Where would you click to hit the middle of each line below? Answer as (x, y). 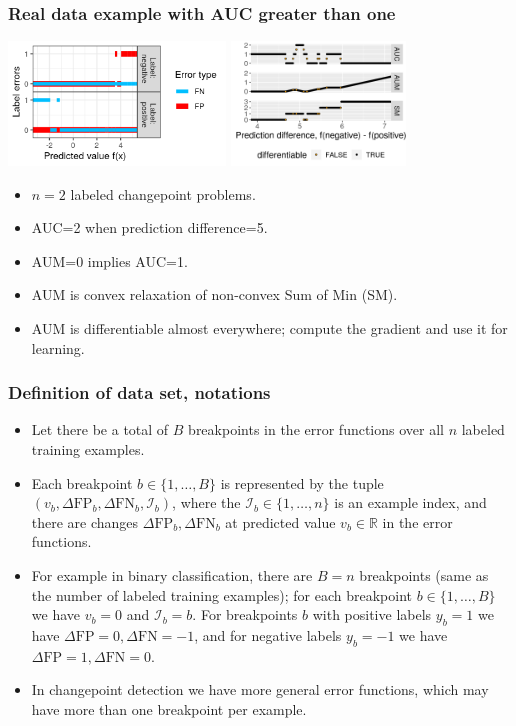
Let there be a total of (100, 429)
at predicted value (280, 521)
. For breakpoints (245, 614)
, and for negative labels (268, 634)
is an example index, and (410, 502)
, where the (206, 502)
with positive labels (372, 614)
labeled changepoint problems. (163, 193)
